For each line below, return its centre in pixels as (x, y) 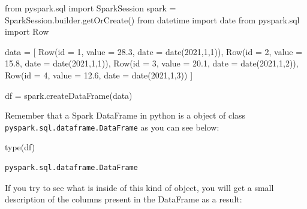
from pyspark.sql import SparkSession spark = (91, 8)
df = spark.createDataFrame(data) (69, 95)
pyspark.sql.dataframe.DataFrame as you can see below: (112, 127)
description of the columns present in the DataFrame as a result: (124, 199)
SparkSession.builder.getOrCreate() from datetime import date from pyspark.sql (152, 19)
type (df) (20, 147)
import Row (27, 31)
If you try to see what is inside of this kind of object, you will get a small (139, 187)
